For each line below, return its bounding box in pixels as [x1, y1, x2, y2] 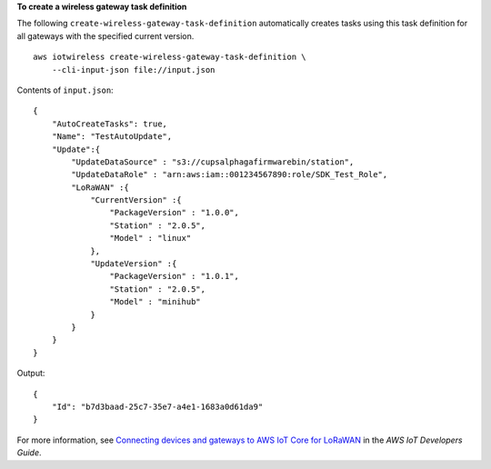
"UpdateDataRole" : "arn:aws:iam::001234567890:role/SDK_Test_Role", [71, 169, 388, 180]
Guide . [16, 447, 42, 458]
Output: [16, 368, 45, 379]
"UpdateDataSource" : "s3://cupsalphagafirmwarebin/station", [71, 156, 355, 167]
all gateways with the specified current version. [16, 30, 195, 41]
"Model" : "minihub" [109, 296, 202, 307]
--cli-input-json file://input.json [51, 65, 215, 75]
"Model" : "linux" [109, 233, 192, 244]
